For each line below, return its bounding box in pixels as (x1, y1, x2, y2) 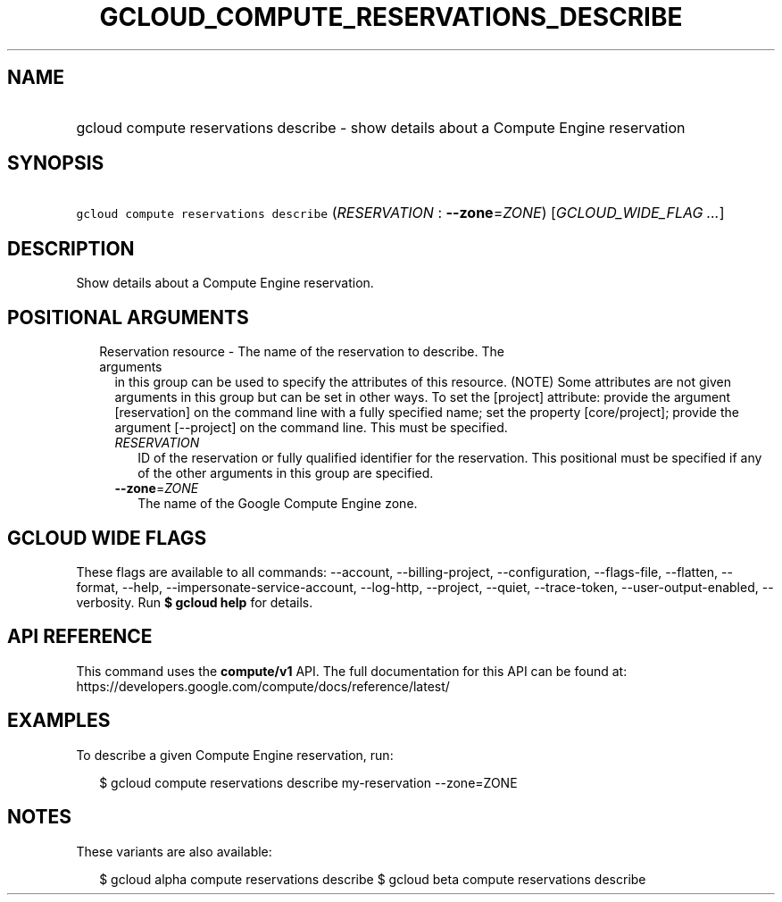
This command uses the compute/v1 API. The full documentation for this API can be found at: (76, 663, 628, 679)
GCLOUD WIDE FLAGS (7, 526, 207, 549)
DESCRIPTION (7, 237, 135, 260)
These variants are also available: (76, 843, 272, 859)
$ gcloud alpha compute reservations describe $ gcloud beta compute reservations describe (99, 871, 646, 887)
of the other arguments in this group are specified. (137, 465, 434, 481)
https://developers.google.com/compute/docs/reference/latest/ (76, 678, 450, 694)
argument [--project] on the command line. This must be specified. (114, 420, 508, 436)
